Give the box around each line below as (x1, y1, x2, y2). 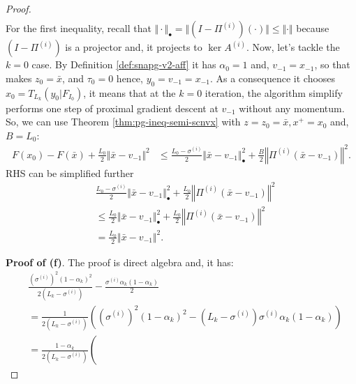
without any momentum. (239, 100, 345, 115)
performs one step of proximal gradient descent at (6, 100, 218, 115)
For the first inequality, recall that (6, 21, 151, 36)
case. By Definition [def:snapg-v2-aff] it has (31, 57, 216, 72)
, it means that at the (83, 85, 176, 100)
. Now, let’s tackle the (246, 40, 340, 54)
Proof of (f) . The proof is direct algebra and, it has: (6, 254, 234, 269)
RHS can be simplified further (6, 165, 134, 180)
